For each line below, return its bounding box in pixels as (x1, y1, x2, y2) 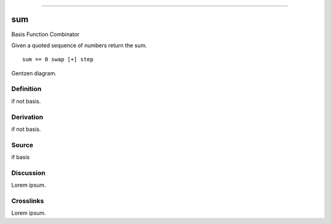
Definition (11, 84, 42, 93)
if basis (11, 154, 30, 161)
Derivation (11, 113, 44, 121)
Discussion (11, 168, 46, 177)
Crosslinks (11, 196, 44, 205)
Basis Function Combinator (11, 31, 80, 38)
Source (11, 141, 34, 149)
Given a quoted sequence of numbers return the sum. (11, 42, 147, 49)
